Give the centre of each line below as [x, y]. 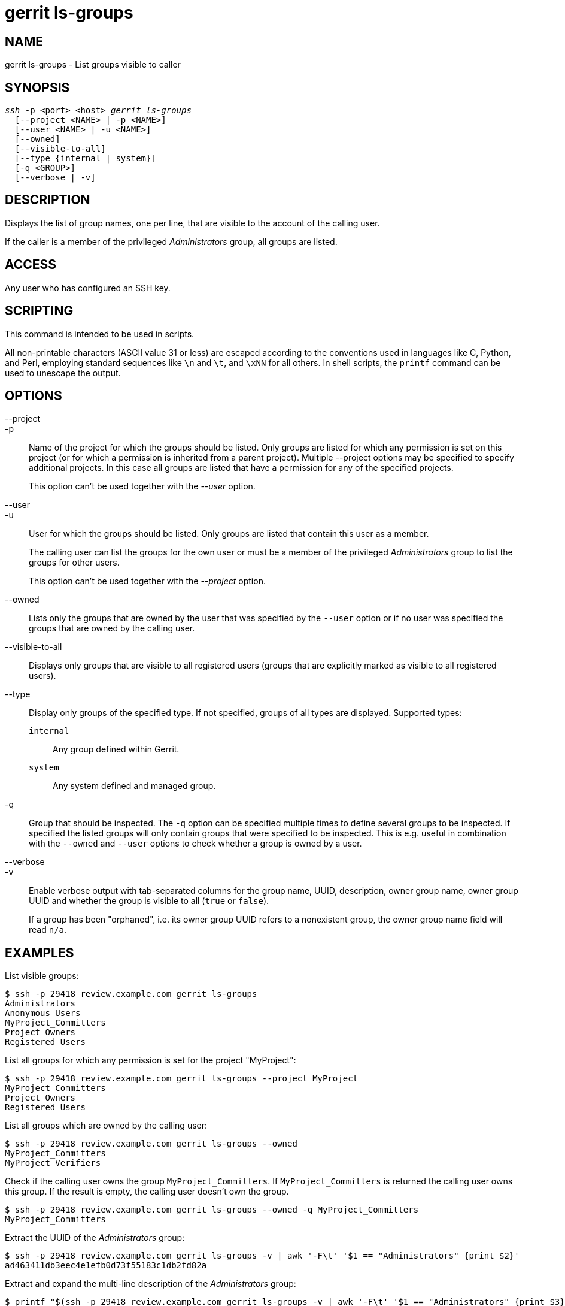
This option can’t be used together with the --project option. [147, 581]
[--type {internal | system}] [85, 158]
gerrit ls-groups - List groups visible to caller [93, 65]
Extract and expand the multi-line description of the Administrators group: [151, 1284]
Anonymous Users [43, 1013]
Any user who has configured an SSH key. [88, 288]
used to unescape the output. [63, 373]
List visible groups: [42, 976]
